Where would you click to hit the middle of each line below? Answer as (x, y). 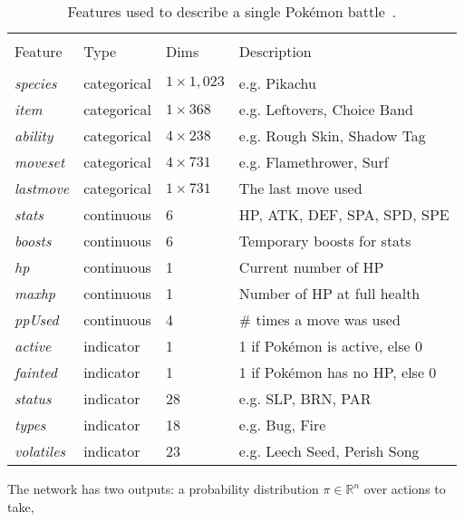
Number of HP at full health (329, 293)
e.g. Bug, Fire (282, 425)
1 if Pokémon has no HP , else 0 (338, 372)
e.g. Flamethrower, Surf (314, 162)
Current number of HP (311, 267)
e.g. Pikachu (277, 83)
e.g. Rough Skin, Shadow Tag (332, 135)
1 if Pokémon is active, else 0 (330, 346)
